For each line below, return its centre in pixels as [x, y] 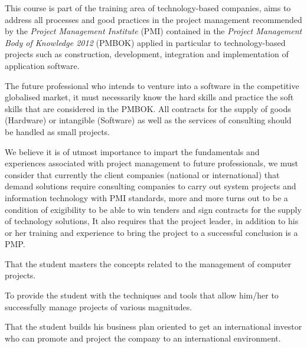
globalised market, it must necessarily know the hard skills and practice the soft [149, 97]
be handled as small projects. [57, 131]
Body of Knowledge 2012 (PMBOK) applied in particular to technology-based [145, 42]
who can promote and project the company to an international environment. [143, 338]
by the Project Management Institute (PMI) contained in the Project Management [153, 31]
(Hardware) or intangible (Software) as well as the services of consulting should [148, 120]
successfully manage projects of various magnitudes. [99, 306]
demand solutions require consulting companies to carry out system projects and [151, 186]
